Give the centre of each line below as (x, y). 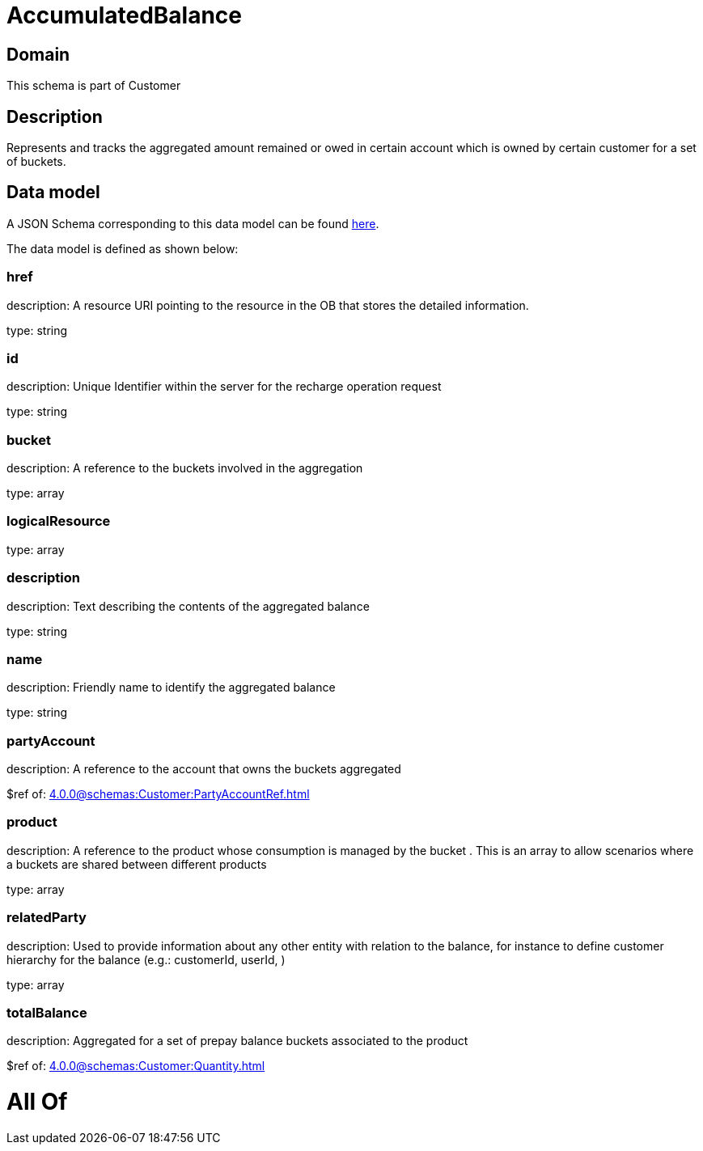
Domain (38, 54)
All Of (37, 1102)
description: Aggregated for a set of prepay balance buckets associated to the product (237, 1041)
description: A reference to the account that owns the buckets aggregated (204, 769)
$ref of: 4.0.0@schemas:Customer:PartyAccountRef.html (158, 794)
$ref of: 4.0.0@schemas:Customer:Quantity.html (136, 1066)
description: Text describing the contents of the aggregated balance (188, 606)
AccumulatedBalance (124, 15)
